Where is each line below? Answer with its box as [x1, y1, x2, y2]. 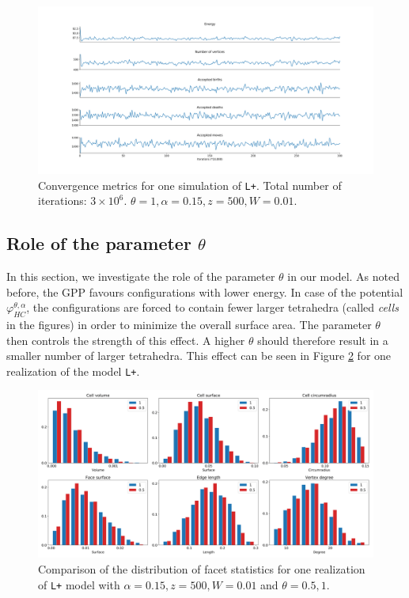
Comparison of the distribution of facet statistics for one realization [38, 561, 365, 577]
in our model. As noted [287, 268, 400, 285]
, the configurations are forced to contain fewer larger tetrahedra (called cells [26, 299, 399, 316]
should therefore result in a [257, 331, 388, 348]
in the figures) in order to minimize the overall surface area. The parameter [6, 316, 372, 333]
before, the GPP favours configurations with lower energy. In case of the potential [6, 283, 403, 300]
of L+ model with [38, 576, 120, 592]
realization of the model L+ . [6, 362, 140, 379]
